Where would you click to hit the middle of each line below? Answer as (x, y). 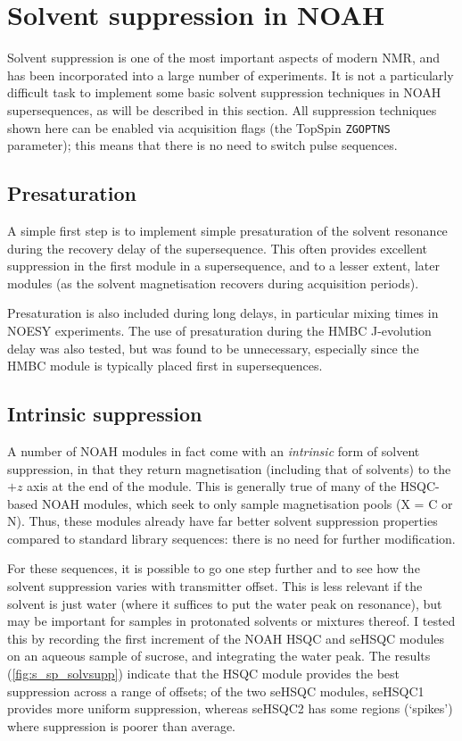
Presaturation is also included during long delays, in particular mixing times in (223, 313)
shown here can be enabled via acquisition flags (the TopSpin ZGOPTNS (199, 127)
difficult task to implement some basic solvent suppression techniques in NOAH (224, 92)
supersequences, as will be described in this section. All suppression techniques (222, 109)
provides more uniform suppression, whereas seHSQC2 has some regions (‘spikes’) (230, 708)
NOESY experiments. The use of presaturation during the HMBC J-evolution (219, 330)
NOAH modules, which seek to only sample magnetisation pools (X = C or (247, 503)
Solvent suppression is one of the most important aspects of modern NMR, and (224, 58)
